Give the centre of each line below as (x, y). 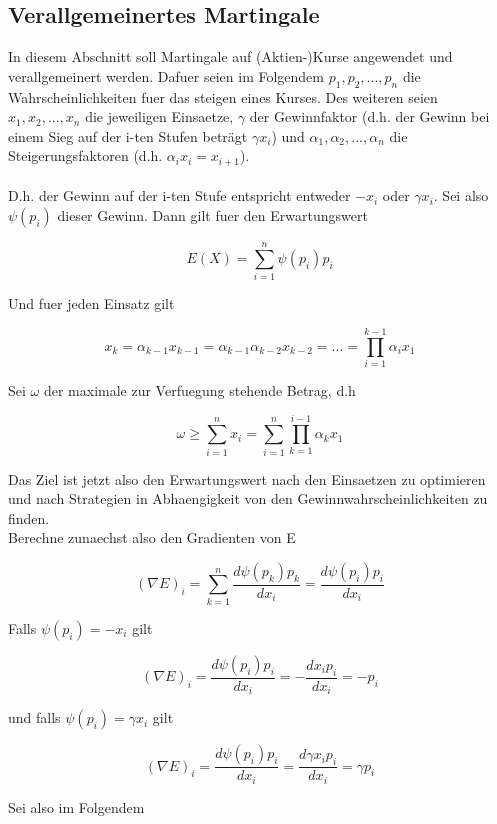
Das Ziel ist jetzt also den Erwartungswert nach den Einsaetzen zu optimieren (247, 478)
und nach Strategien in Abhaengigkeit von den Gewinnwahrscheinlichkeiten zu (248, 498)
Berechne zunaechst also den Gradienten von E (152, 537)
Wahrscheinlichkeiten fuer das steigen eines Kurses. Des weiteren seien (223, 96)
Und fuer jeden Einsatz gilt (91, 303)
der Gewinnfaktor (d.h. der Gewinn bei (369, 116)
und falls (34, 717)
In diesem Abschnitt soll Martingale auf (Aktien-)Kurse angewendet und (230, 56)
